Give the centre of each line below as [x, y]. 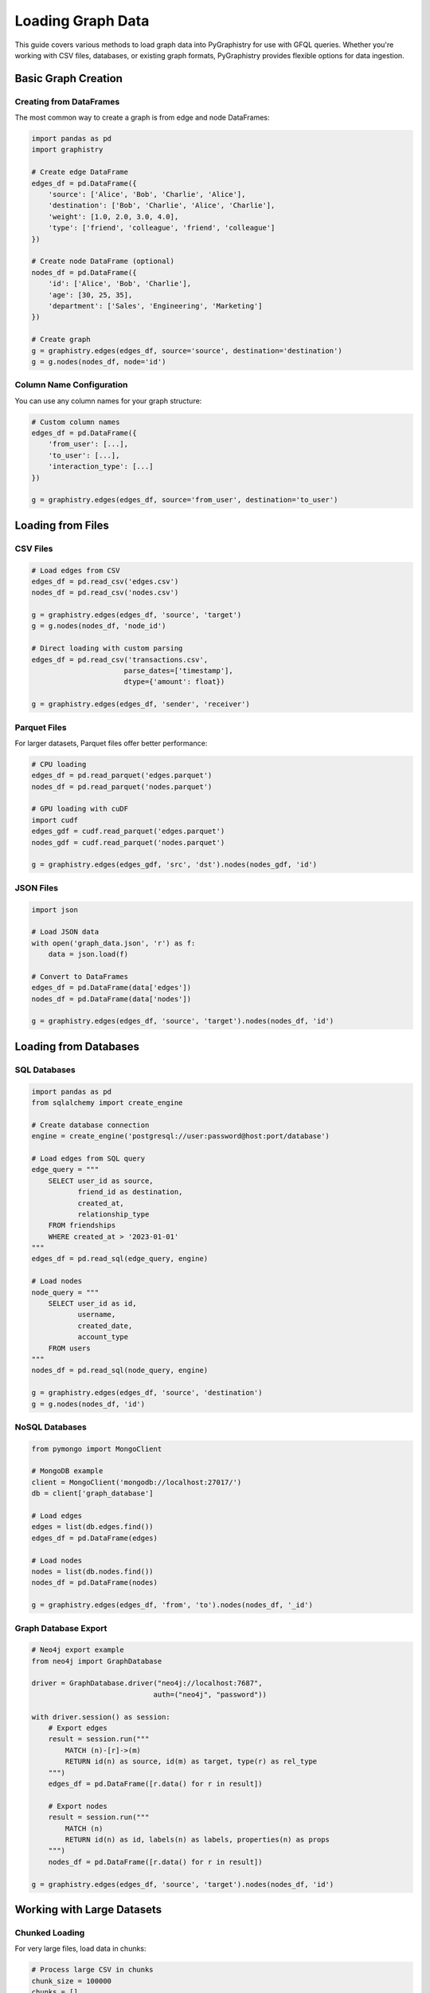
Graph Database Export [61, 1628]
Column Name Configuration [71, 385]
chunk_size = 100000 [71, 1981]
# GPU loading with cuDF [80, 809]
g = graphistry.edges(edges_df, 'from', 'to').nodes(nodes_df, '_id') [172, 1605]
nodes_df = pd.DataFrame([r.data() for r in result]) [155, 1862]
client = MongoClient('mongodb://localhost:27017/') [137, 1482]
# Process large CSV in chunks [93, 1970]
